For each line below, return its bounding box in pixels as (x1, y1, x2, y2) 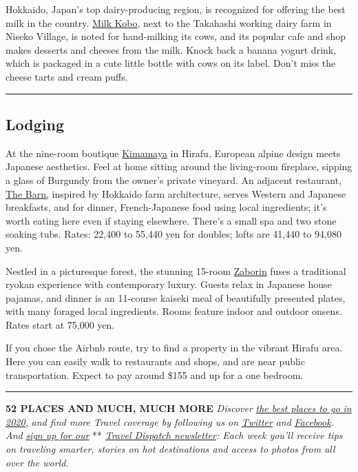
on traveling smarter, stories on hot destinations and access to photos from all (6, 442, 335, 456)
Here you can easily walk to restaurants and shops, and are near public (6, 354, 305, 369)
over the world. (6, 455, 69, 469)
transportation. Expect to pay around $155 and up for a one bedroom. (6, 367, 304, 382)
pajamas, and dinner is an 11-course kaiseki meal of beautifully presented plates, (6, 290, 346, 305)
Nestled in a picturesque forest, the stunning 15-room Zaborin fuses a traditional (6, 263, 346, 278)
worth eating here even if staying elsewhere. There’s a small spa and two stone (6, 213, 337, 227)
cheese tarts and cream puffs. (6, 69, 128, 83)
